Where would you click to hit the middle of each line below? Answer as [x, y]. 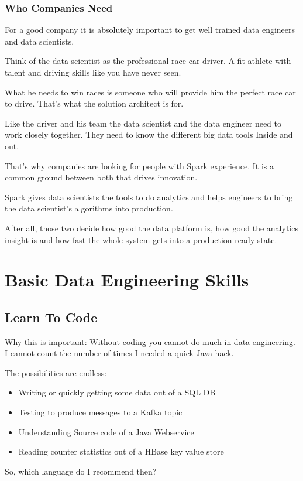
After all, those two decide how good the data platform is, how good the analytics [151, 228]
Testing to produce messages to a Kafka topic [100, 412]
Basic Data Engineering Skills [127, 280]
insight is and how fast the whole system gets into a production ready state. [141, 239]
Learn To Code [51, 317]
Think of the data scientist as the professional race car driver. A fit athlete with [148, 61]
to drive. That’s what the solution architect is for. [94, 103]
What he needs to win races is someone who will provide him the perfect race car [150, 92]
